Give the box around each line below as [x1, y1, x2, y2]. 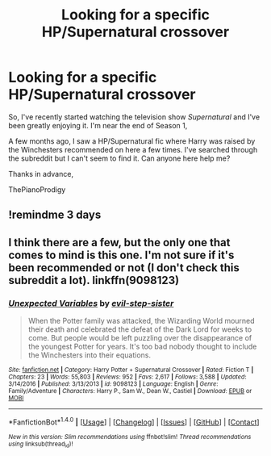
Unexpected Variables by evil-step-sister [8, 297, 174, 308]
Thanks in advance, [8, 169, 74, 178]
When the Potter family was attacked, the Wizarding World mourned [27, 316, 256, 326]
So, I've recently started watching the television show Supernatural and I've [8, 111, 261, 122]
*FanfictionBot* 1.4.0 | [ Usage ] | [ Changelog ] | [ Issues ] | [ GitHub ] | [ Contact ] [8, 416, 260, 427]
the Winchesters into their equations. [27, 350, 152, 360]
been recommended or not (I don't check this [8, 261, 240, 274]
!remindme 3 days [8, 208, 102, 222]
